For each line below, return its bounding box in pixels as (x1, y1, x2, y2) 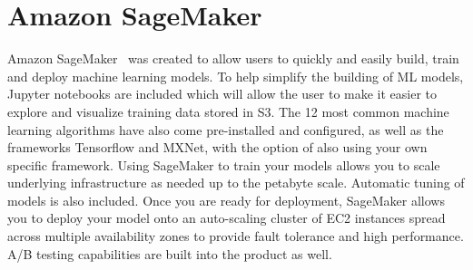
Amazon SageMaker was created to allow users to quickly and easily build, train (7, 49, 459, 68)
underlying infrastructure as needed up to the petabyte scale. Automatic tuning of (7, 173, 465, 192)
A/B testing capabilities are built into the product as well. (7, 244, 332, 263)
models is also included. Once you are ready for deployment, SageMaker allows (7, 190, 445, 209)
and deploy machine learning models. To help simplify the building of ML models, (7, 66, 464, 85)
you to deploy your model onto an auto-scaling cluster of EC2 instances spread (7, 208, 446, 227)
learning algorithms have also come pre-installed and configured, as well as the (7, 120, 444, 139)
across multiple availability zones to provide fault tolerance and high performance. (7, 227, 464, 246)
